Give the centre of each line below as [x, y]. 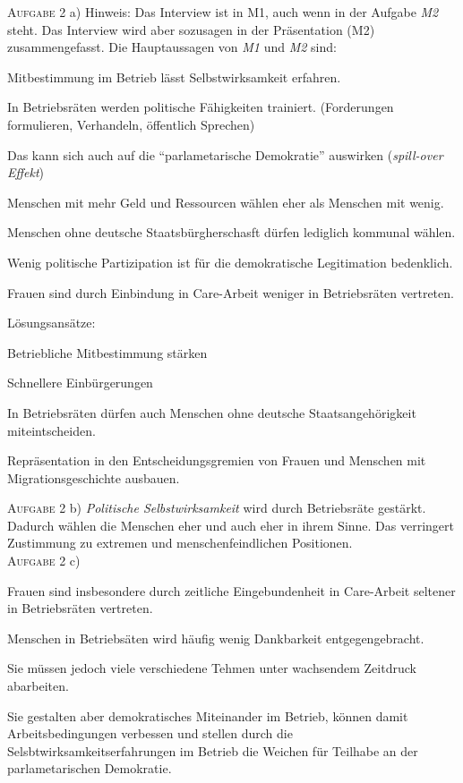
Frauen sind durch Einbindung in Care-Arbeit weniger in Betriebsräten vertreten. [231, 292]
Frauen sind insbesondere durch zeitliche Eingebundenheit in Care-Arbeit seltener [231, 590]
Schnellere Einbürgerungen [80, 383]
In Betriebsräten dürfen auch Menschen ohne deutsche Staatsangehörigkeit [212, 412]
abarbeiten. [38, 686]
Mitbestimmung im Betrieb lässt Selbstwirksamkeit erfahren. [174, 77]
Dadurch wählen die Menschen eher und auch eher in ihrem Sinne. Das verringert [231, 525]
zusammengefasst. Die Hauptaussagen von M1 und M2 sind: [172, 47]
